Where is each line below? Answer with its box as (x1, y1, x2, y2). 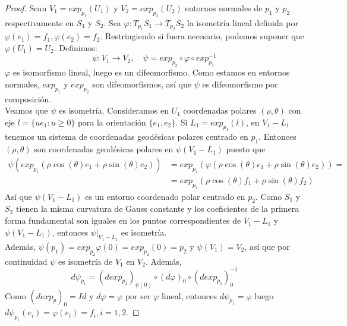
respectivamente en (5, 16, 74, 29)
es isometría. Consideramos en (59, 104, 169, 117)
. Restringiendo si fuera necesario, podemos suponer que (100, 30, 304, 42)
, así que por (244, 240, 290, 252)
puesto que (226, 143, 266, 155)
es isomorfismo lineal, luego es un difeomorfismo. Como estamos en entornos (12, 66, 290, 79)
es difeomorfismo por (202, 77, 278, 90)
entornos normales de (185, 2, 263, 14)
